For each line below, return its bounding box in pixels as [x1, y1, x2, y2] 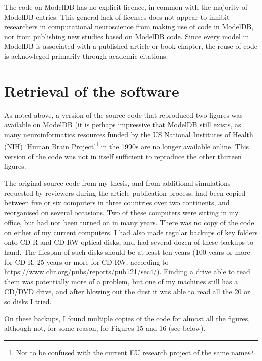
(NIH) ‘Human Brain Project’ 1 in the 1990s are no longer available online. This [4, 139, 249, 152]
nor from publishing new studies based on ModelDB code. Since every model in [4, 31, 249, 41]
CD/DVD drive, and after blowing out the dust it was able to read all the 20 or [4, 286, 250, 297]
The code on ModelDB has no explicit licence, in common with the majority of [4, 2, 248, 12]
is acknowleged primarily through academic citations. [4, 50, 168, 61]
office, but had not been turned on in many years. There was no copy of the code [4, 217, 254, 228]
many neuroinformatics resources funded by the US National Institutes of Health [4, 129, 253, 139]
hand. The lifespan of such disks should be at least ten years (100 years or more [4, 247, 250, 257]
